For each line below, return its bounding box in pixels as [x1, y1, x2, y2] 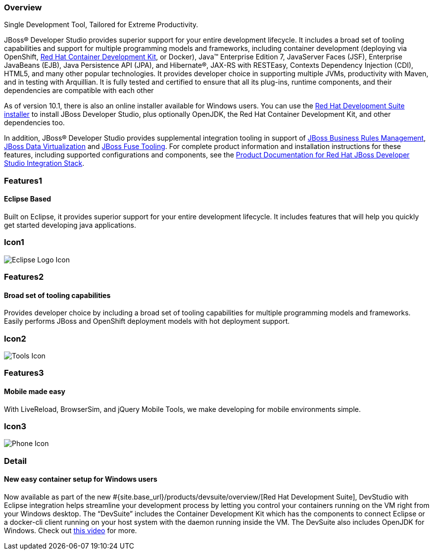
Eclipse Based [4, 195, 51, 203]
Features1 [4, 175, 42, 186]
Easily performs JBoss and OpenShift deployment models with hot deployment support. [4, 317, 290, 326]
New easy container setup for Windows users [4, 475, 157, 484]
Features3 [4, 368, 44, 378]
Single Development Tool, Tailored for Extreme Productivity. [4, 20, 198, 29]
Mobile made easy [4, 387, 65, 396]
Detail [4, 455, 27, 466]
